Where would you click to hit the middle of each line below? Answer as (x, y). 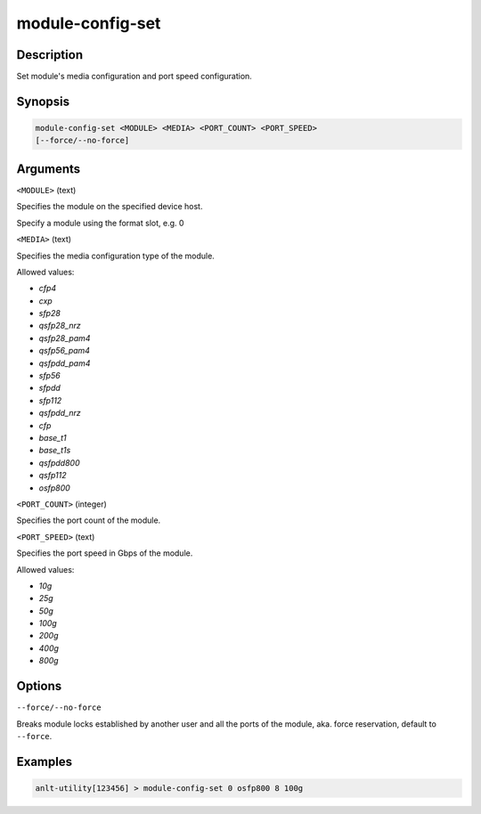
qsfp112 (53, 476)
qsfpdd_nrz (60, 413)
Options (39, 686)
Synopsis (43, 101)
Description (50, 55)
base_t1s (55, 451)
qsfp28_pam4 (65, 338)
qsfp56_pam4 (65, 351)
